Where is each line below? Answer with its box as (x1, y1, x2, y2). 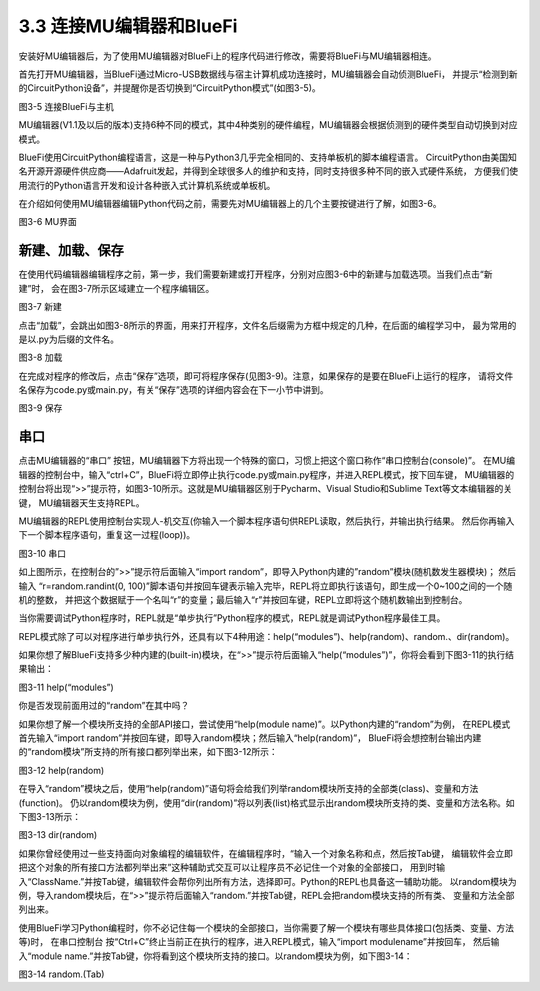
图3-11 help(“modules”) (18, 681, 114, 693)
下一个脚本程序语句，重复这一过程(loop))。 (18, 529, 196, 541)
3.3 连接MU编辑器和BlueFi (18, 15, 238, 37)
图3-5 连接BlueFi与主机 (18, 100, 114, 112)
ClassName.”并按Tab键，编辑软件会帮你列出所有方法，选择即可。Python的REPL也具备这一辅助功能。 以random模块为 (31, 875, 517, 887)
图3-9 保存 (18, 402, 63, 414)
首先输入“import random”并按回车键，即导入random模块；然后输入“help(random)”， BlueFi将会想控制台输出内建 (18, 732, 482, 744)
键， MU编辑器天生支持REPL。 (18, 496, 145, 509)
